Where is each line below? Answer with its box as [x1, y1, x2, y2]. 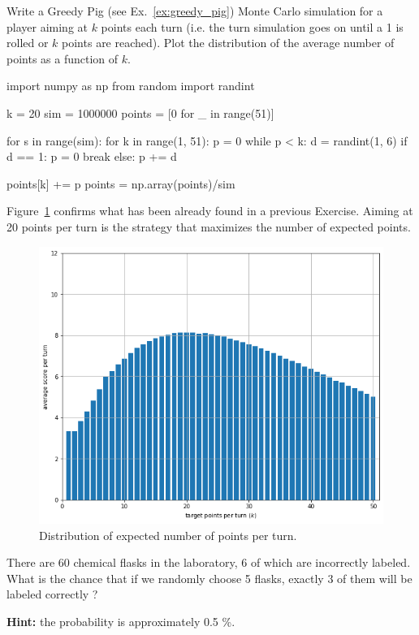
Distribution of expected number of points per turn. [39, 526, 297, 543]
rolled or [6, 34, 49, 51]
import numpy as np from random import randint [6, 77, 255, 94]
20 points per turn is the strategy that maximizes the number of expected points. [6, 218, 411, 235]
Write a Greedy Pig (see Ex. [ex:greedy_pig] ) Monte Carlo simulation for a [6, 2, 383, 19]
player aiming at [6, 18, 88, 35]
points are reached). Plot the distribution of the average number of [62, 34, 395, 51]
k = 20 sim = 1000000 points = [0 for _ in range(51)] [6, 104, 274, 121]
